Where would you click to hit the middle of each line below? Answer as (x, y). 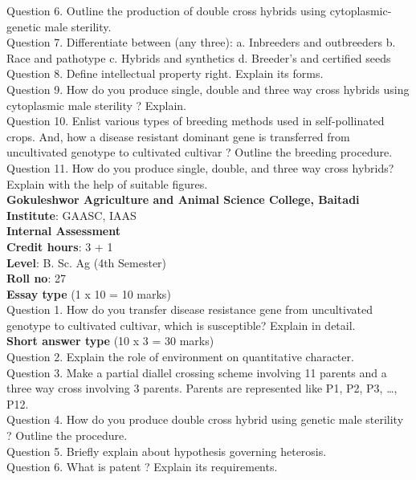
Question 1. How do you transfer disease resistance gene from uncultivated (190, 309)
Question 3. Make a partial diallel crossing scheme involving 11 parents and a (197, 372)
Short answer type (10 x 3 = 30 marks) (110, 341)
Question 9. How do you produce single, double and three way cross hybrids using (208, 89)
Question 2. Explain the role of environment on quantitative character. (180, 357)
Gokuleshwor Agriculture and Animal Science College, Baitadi (183, 199)
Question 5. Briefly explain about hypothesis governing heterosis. (167, 451)
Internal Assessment (63, 231)
